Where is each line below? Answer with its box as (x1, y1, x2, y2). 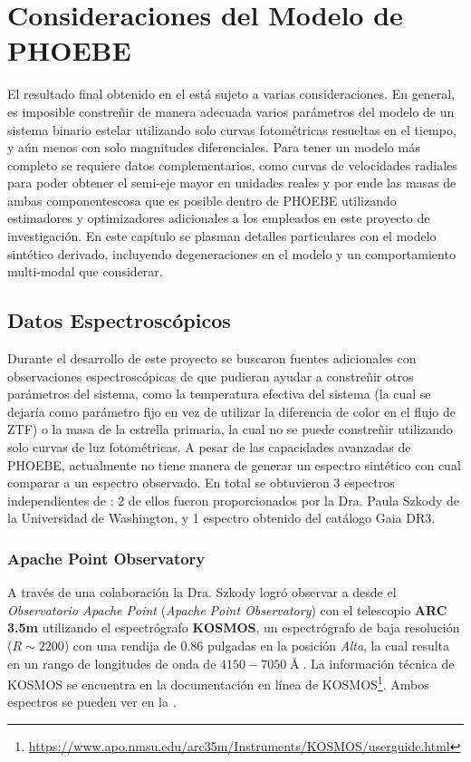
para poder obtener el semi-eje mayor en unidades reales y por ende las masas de (7, 173, 457, 192)
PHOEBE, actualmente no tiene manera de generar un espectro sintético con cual (7, 455, 461, 474)
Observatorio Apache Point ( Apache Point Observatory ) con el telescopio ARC (7, 600, 447, 619)
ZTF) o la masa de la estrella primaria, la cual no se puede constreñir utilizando (7, 420, 453, 439)
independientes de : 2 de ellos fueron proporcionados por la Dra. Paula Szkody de (7, 490, 460, 509)
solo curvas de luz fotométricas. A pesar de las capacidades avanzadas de (7, 438, 411, 457)
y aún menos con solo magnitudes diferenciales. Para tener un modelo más (7, 138, 420, 157)
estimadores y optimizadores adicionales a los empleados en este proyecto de (7, 208, 430, 227)
